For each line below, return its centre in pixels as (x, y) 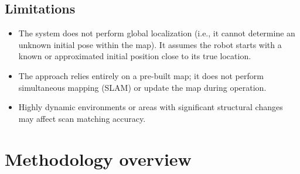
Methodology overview (98, 158)
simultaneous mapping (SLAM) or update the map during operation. (142, 87)
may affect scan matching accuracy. (82, 118)
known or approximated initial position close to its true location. (135, 56)
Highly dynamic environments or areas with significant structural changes (151, 107)
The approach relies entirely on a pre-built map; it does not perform (141, 75)
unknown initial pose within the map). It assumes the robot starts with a (150, 44)
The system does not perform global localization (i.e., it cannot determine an (157, 33)
